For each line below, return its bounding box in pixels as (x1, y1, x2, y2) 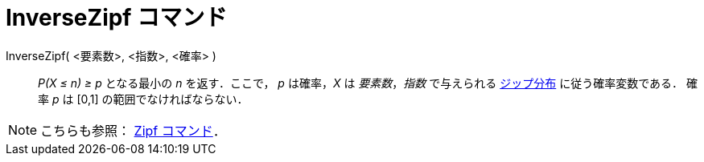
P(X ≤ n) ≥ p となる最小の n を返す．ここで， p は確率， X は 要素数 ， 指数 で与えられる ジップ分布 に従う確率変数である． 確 (38, 75, 698, 90)
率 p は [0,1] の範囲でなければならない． (38, 91, 249, 106)
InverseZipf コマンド (6, 4, 228, 31)
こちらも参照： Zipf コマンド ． (40, 122, 226, 139)
